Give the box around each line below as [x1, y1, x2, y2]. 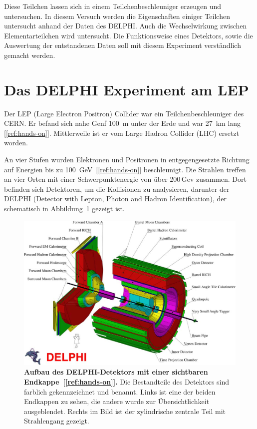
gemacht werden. [4, 49, 55, 60]
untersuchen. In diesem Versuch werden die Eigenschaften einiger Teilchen [4, 10, 230, 21]
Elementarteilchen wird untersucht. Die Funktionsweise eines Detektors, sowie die [4, 30, 253, 40]
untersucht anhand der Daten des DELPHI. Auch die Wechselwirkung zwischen [4, 20, 247, 31]
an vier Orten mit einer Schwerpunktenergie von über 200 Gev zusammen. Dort [4, 174, 247, 184]
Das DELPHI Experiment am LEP [4, 79, 249, 99]
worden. [4, 137, 28, 148]
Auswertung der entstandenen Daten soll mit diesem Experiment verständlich [4, 40, 241, 50]
